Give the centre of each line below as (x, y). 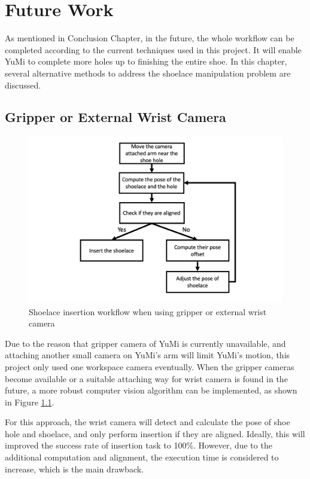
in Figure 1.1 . (30, 402)
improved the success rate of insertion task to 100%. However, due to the (139, 445)
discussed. (23, 85)
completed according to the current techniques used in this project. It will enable (153, 49)
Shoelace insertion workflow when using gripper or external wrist (148, 311)
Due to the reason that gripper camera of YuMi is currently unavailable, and (145, 343)
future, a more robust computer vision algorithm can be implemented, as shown (151, 390)
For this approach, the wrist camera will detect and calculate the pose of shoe (148, 422)
